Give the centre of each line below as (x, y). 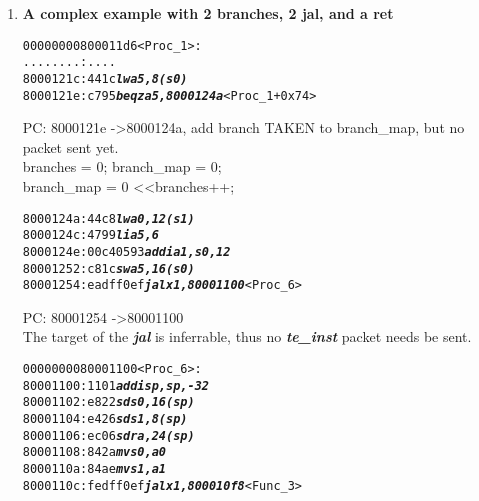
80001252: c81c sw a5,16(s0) (108, 268)
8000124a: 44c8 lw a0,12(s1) (108, 218)
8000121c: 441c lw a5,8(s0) (105, 78)
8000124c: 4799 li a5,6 (90, 235)
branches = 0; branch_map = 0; (122, 166)
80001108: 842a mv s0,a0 (94, 452)
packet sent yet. (70, 146)
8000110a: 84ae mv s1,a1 (94, 469)
